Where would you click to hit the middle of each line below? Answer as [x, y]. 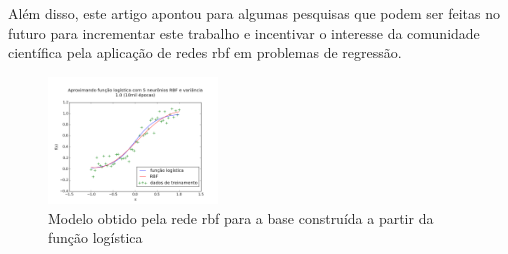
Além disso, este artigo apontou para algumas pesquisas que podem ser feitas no [254, 13]
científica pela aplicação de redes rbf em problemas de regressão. [205, 52]
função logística [95, 237]
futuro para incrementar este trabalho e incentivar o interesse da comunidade [244, 32]
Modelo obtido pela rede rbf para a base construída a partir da [241, 217]
